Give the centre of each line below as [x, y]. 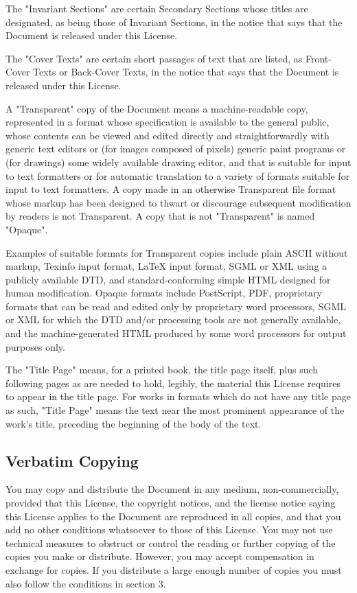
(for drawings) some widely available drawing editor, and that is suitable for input [178, 162]
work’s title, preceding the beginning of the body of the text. [134, 423]
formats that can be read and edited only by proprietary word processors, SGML [176, 306]
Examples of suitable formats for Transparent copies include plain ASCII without [177, 252]
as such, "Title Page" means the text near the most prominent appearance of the [175, 410]
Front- [318, 58]
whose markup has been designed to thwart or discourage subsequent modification [178, 202]
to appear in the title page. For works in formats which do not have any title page [178, 396]
